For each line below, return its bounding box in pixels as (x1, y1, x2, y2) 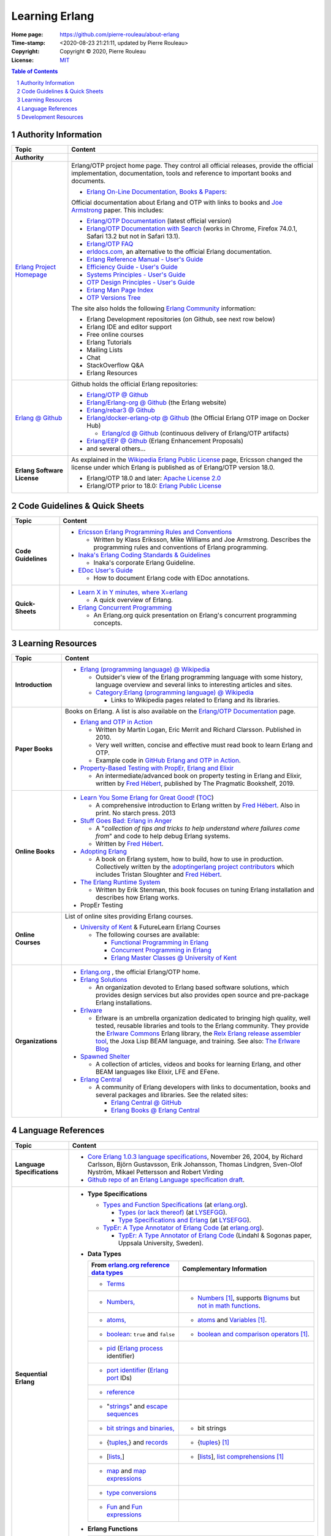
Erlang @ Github (15, 413, 63, 422)
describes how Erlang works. (95, 893, 180, 901)
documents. (71, 176, 106, 185)
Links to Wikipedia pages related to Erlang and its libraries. (110, 696, 280, 704)
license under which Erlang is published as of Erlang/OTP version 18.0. (71, 463, 275, 471)
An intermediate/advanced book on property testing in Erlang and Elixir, (95, 772, 302, 780)
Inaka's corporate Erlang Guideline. (93, 558, 196, 567)
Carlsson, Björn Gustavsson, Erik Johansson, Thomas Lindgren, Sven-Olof (87, 1160, 303, 1169)
